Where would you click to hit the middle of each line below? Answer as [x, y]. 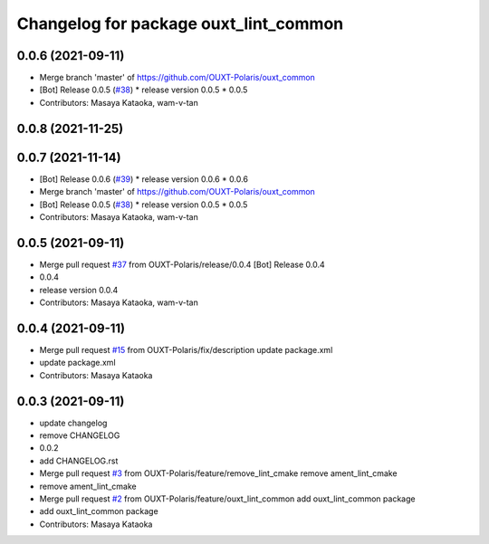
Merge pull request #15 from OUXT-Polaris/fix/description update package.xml [186, 349]
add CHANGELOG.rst [79, 461]
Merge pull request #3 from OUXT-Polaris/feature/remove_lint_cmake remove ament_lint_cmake [218, 473]
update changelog [73, 423]
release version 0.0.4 [79, 290]
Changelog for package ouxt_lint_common [180, 24]
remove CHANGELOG [80, 435]
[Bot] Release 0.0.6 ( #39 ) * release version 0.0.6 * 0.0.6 [144, 179]
